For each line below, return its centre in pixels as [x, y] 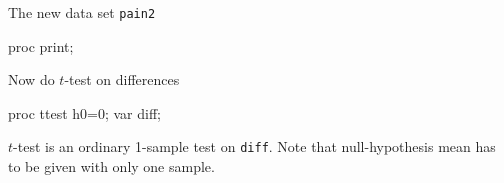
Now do [31, 79]
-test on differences [122, 79]
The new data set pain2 [82, 12]
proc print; [41, 45]
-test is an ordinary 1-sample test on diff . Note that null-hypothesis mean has [254, 146]
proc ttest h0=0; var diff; [84, 112]
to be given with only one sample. [111, 166]
